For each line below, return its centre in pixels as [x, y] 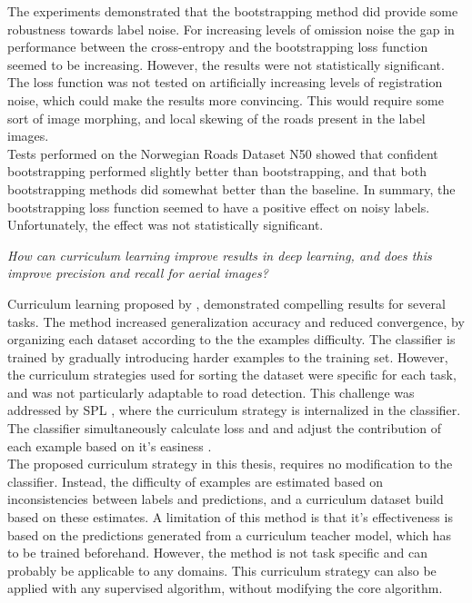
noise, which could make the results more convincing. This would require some [226, 99]
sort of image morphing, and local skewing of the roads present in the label [216, 118]
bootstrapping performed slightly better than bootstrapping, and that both [217, 171]
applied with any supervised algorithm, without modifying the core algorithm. [225, 588]
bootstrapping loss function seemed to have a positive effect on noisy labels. [219, 207]
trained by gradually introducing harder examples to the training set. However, [228, 356]
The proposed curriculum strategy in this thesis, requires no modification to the [230, 464]
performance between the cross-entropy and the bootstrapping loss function [218, 47]
